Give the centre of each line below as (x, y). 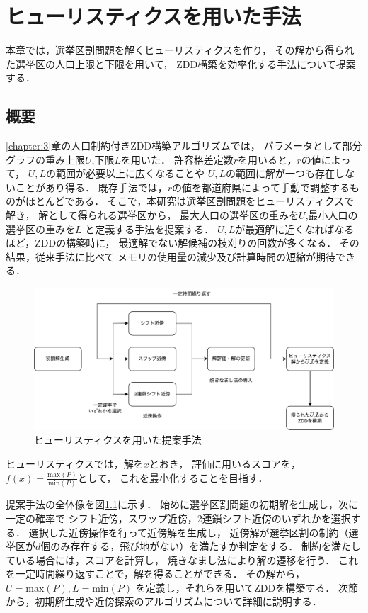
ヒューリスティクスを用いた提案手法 (118, 440)
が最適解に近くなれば (285, 229)
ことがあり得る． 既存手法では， (91, 187)
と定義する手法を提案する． (150, 229)
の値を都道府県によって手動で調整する (261, 187)
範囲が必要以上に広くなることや (131, 173)
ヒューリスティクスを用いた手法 (154, 16)
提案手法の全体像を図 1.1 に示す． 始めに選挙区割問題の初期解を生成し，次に (182, 504)
